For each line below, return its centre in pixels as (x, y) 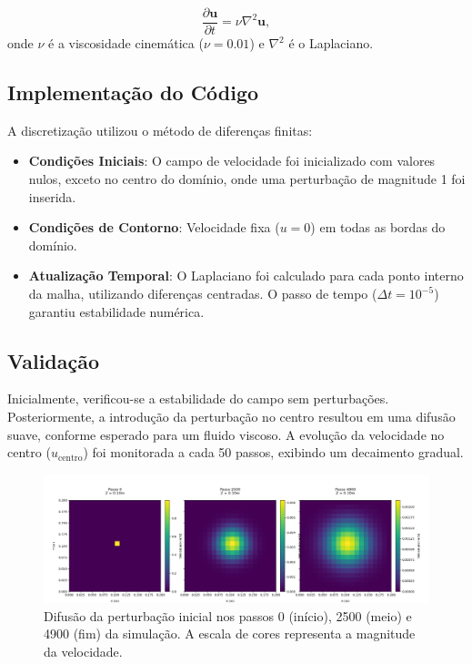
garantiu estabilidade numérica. (116, 311)
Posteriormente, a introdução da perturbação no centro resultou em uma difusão (231, 416)
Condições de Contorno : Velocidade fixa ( (154, 227)
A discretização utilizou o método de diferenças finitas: (160, 130)
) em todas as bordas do (378, 227)
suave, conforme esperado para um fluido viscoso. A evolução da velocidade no (226, 434)
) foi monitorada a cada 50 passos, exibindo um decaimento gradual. (273, 452)
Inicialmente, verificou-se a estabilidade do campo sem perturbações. (198, 398)
